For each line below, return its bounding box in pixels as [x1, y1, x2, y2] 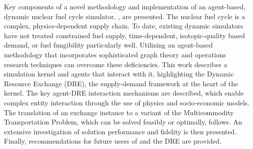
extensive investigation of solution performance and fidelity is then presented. [4, 126, 237, 136]
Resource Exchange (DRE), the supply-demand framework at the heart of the [4, 78, 238, 88]
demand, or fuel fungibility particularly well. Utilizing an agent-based [4, 40, 213, 50]
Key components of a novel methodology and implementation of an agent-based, [4, 1, 246, 11]
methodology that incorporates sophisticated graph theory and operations [4, 49, 226, 59]
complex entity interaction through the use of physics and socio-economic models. [4, 97, 250, 107]
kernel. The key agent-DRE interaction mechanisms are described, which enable [4, 88, 244, 98]
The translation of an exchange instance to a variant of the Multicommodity [4, 107, 234, 117]
